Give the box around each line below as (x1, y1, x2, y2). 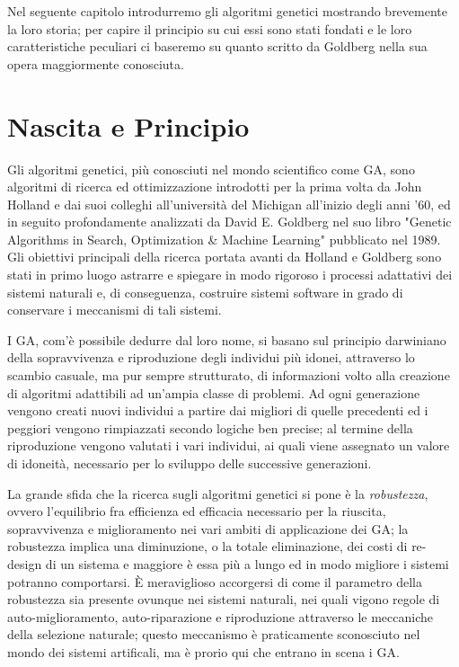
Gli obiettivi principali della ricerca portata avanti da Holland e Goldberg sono (7, 247, 442, 266)
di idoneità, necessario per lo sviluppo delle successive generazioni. (7, 454, 372, 472)
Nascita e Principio (7, 107, 250, 144)
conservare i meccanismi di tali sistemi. (7, 300, 222, 319)
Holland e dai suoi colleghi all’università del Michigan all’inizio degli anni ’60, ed (7, 194, 451, 213)
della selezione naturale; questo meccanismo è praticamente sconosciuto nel (7, 625, 420, 644)
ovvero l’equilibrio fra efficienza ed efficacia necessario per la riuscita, (7, 502, 386, 520)
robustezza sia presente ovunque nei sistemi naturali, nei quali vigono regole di (7, 590, 440, 609)
